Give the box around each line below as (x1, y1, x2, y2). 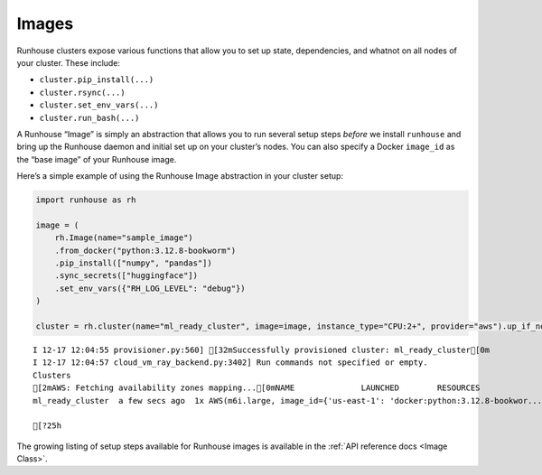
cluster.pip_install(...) (39, 75, 154, 85)
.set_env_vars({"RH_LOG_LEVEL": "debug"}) (54, 283, 246, 293)
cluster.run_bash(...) (39, 113, 140, 123)
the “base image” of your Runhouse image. (16, 154, 177, 164)
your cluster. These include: (16, 57, 121, 68)
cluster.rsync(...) (39, 87, 126, 98)
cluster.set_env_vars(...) (39, 100, 159, 110)
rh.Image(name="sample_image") (54, 233, 193, 243)
